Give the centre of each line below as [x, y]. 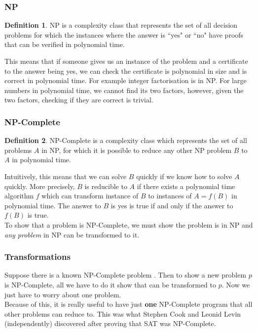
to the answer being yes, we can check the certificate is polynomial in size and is [126, 71]
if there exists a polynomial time [186, 186]
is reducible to [106, 186]
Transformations [37, 257]
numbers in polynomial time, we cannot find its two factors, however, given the [124, 90]
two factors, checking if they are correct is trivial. [79, 100]
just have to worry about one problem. [63, 294]
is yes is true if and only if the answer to [172, 205]
